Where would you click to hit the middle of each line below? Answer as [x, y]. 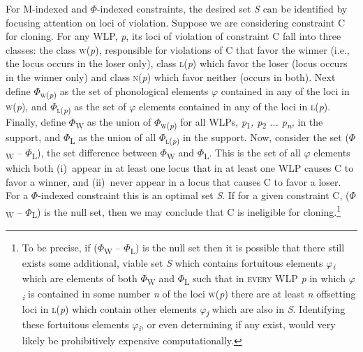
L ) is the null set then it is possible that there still [237, 248]
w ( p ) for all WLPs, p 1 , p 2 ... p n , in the [242, 122]
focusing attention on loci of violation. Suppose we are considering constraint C [176, 22]
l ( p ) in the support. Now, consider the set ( [257, 138]
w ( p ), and [27, 106]
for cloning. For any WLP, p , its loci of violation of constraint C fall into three [173, 36]
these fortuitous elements [75, 324]
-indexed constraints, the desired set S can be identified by [222, 8]
